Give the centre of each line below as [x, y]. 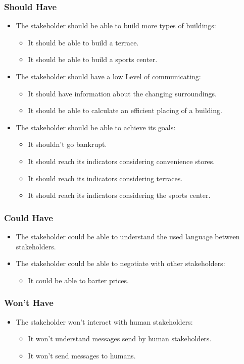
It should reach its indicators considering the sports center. [119, 195]
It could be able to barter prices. [78, 280]
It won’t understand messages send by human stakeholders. [120, 339]
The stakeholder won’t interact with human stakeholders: [104, 321]
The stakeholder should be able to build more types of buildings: [116, 25]
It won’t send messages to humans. [82, 355]
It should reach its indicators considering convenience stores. [121, 161]
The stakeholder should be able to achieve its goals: [96, 127]
